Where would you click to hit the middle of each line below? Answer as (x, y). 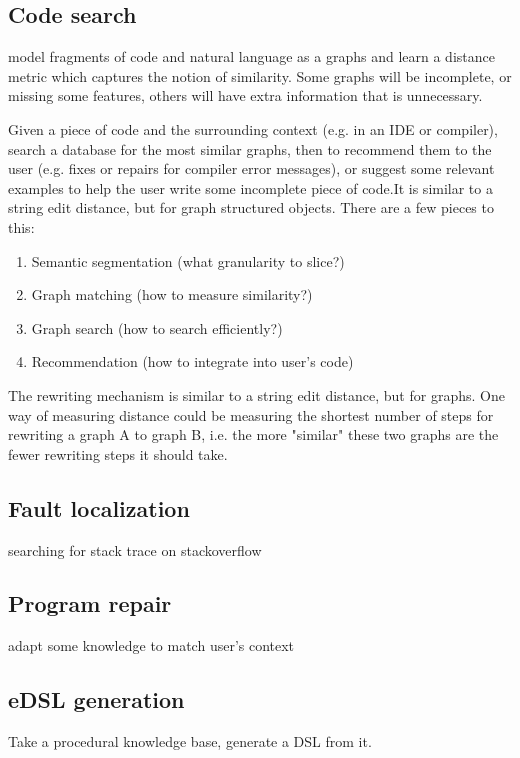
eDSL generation (96, 699)
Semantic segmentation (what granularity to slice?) (188, 260)
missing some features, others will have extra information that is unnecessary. (245, 95)
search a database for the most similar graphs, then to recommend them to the (250, 148)
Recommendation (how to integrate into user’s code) (192, 361)
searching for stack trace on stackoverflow (135, 549)
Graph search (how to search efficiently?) (157, 327)
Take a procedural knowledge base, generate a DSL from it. (190, 741)
